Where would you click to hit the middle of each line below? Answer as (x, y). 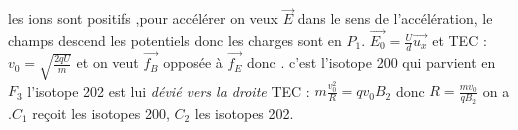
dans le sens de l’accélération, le (395, 18)
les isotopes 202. (244, 112)
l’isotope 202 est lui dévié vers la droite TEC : (168, 90)
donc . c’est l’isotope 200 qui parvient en (371, 62)
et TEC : (459, 40)
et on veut (107, 62)
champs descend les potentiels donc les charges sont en (175, 40)
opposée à (193, 62)
